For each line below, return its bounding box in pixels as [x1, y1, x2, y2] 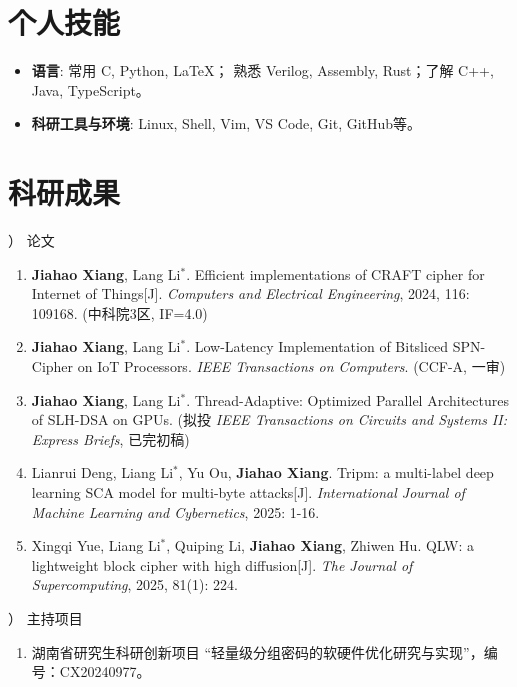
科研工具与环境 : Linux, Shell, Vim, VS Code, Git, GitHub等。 [31, 113, 422, 134]
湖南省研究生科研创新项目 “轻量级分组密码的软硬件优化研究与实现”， [31, 641, 484, 662]
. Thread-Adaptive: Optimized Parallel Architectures [186, 389, 509, 410]
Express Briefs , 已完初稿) [31, 428, 190, 449]
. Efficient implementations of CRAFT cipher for [186, 263, 485, 284]
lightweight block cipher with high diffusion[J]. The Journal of [31, 554, 413, 575]
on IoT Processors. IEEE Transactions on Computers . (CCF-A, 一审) [77, 356, 506, 376]
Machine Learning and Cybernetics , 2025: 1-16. [31, 501, 320, 522]
